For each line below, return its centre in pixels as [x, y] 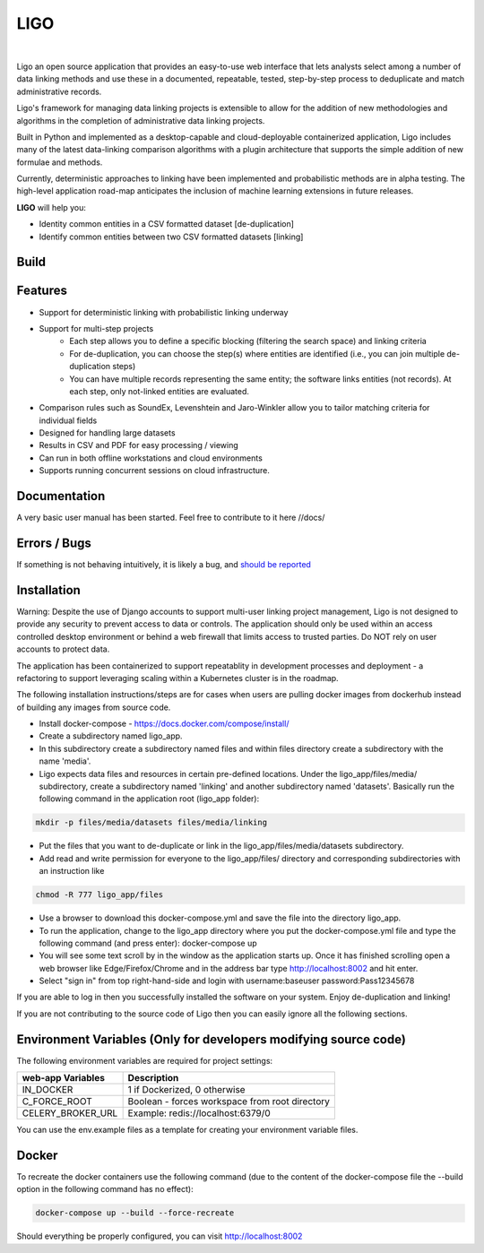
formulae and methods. [60, 162]
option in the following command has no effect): [105, 1189]
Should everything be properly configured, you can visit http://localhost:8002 [160, 1236]
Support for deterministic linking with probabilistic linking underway [164, 312]
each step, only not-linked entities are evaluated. [160, 391]
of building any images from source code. [94, 707]
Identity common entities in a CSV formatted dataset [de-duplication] [167, 224]
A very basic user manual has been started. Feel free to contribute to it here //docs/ [171, 518]
